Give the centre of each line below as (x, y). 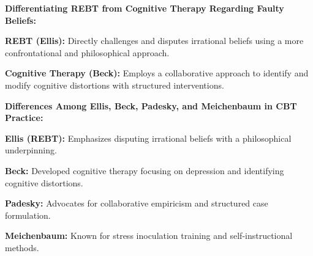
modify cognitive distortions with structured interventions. (115, 85)
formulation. (28, 215)
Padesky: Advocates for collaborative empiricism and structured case (137, 203)
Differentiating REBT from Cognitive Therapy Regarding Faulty (145, 8)
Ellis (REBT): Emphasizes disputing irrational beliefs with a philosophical (148, 138)
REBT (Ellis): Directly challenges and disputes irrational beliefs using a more (154, 41)
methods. (22, 247)
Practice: (24, 118)
